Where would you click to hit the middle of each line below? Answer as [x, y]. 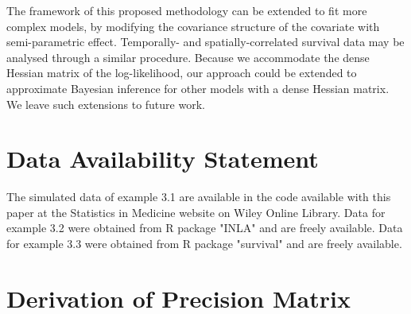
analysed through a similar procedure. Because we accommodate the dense [188, 57]
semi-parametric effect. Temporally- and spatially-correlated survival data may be [205, 42]
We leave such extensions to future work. [106, 104]
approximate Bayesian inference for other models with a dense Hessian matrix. [198, 88]
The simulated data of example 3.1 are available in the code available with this [199, 197]
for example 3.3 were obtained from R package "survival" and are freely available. [204, 244]
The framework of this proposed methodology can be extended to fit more [187, 10]
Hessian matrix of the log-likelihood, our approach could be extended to [182, 73]
